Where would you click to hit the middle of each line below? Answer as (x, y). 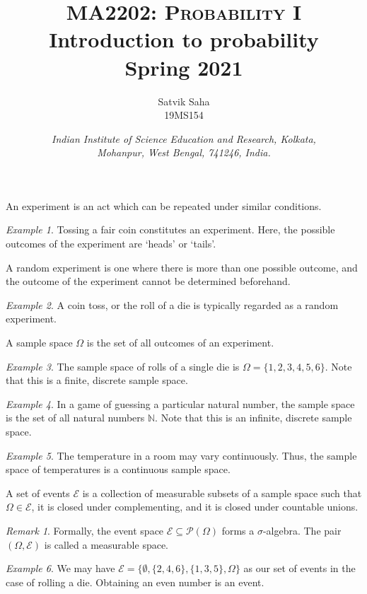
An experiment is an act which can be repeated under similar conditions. (164, 205)
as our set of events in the (299, 568)
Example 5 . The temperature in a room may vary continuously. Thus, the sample (181, 455)
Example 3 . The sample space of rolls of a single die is (123, 366)
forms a (238, 530)
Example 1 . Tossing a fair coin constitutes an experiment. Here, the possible (170, 229)
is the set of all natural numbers (75, 418)
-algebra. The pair (302, 530)
